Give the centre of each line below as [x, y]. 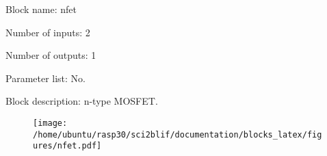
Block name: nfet [41, 9]
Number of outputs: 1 [51, 55]
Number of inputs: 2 [48, 32]
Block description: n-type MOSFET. [82, 101]
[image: [50, 123]
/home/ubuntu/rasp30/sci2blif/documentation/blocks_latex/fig [178, 134]
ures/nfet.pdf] [67, 146]
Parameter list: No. [46, 78]
